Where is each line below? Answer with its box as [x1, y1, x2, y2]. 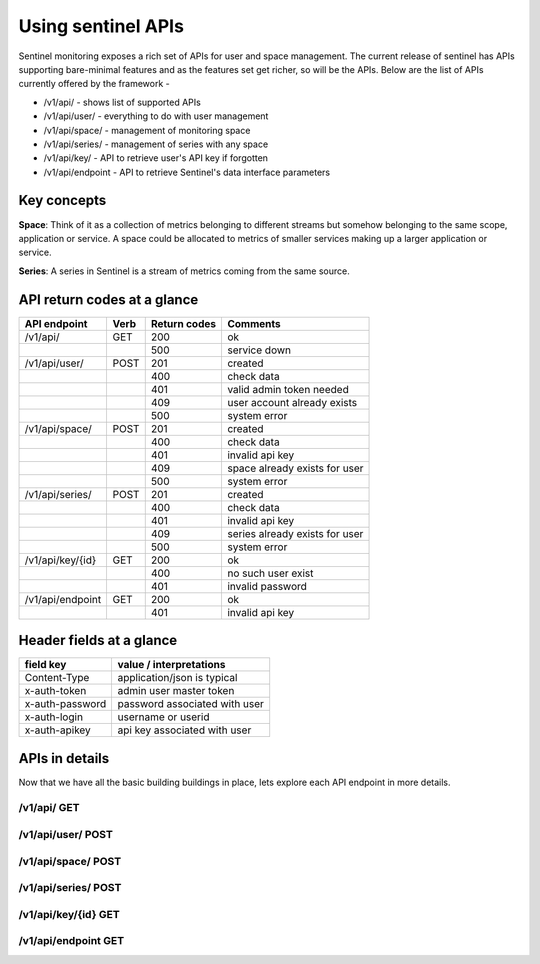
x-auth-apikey [24, 723, 92, 737]
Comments [226, 316, 281, 330]
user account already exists [226, 395, 358, 409]
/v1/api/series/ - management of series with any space [43, 138, 269, 150]
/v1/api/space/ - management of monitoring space [43, 124, 251, 136]
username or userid [117, 710, 210, 724]
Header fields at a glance [18, 632, 178, 649]
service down [226, 343, 292, 357]
